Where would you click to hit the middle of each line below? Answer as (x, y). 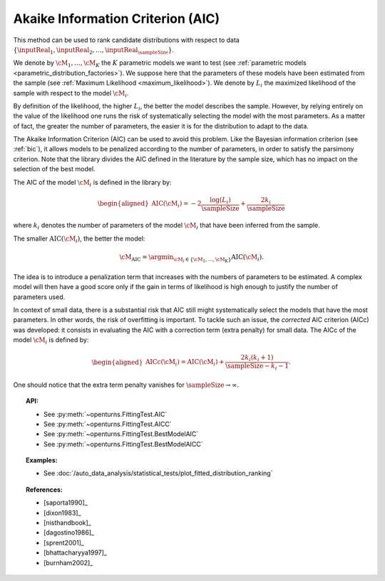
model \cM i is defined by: (51, 341)
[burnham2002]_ (68, 562)
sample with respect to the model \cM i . (71, 94)
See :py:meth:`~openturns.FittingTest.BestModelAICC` (123, 444)
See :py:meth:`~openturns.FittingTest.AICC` (108, 424)
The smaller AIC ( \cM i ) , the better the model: (79, 239)
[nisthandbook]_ (68, 523)
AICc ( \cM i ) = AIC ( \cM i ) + (185, 363)
